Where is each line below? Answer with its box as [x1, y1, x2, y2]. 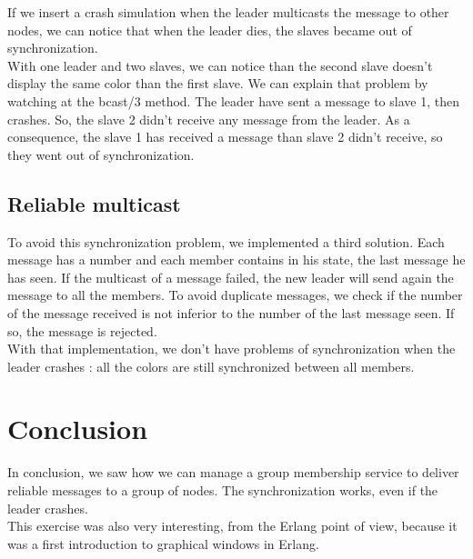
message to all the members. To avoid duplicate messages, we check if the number [7, 285, 463, 304]
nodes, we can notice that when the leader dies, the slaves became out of [7, 20, 412, 39]
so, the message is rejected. [7, 321, 157, 340]
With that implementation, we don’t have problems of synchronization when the [7, 339, 456, 358]
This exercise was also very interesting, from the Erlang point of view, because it [7, 516, 458, 535]
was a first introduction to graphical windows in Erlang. [7, 534, 319, 553]
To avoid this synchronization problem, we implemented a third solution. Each [7, 232, 445, 251]
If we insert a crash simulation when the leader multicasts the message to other [7, 3, 449, 21]
